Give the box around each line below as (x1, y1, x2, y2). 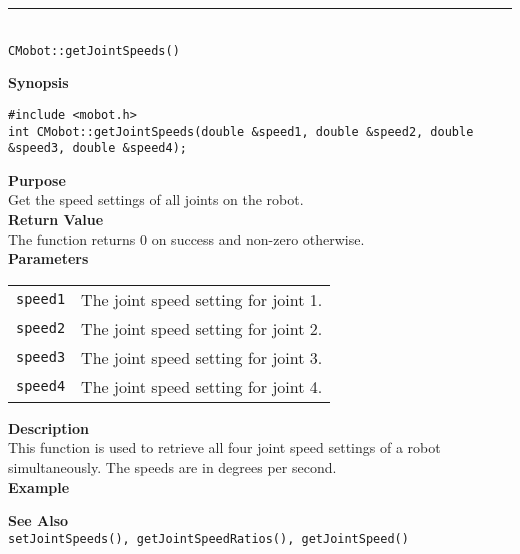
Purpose (8, 169, 66, 190)
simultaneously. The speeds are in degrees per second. (8, 456, 337, 477)
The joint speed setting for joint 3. (81, 345, 323, 369)
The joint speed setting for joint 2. (81, 316, 323, 340)
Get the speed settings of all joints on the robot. (8, 189, 304, 210)
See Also (8, 510, 69, 531)
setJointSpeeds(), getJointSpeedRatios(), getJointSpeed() (8, 531, 409, 546)
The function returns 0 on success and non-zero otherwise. (8, 228, 365, 249)
